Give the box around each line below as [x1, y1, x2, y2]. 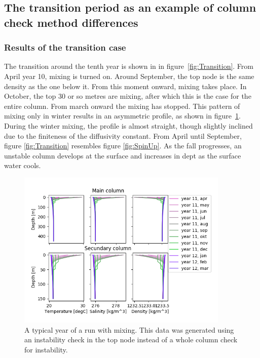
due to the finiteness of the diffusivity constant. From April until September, [4, 130, 242, 141]
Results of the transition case [4, 41, 126, 54]
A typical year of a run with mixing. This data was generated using [24, 324, 234, 335]
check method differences [4, 14, 138, 30]
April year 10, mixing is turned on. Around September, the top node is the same [4, 70, 254, 81]
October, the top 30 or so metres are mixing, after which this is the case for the [4, 91, 251, 101]
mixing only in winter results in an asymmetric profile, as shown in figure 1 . [4, 110, 241, 121]
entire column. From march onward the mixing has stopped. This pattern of [4, 100, 240, 111]
